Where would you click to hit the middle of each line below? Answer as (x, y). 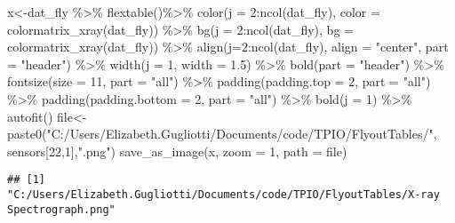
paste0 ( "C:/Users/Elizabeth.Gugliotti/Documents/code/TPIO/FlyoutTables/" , (222, 134)
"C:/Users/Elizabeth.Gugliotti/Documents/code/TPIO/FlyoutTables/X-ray (224, 195)
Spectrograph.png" (61, 209)
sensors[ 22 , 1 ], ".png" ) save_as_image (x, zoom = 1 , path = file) (177, 151)
